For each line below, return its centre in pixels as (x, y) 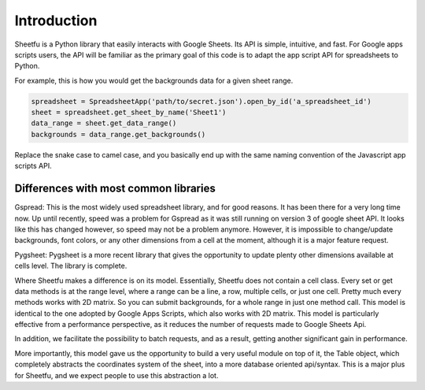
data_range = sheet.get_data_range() (104, 123)
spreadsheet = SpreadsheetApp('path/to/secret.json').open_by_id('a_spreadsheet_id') (201, 101)
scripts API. (33, 166)
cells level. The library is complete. (71, 266)
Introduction (56, 20)
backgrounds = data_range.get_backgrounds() (118, 134)
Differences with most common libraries (115, 189)
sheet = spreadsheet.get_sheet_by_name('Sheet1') (129, 113)
